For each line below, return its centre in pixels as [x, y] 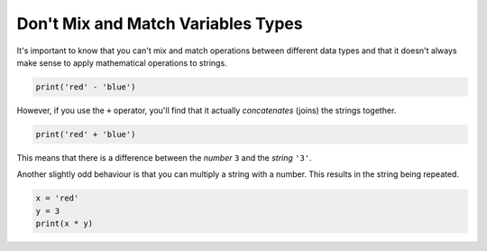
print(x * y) [64, 224]
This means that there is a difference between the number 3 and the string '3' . [164, 157]
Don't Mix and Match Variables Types [160, 23]
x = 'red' [57, 198]
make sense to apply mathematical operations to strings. [122, 62]
